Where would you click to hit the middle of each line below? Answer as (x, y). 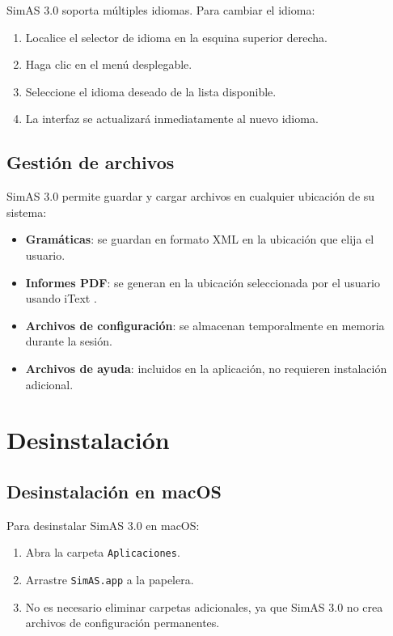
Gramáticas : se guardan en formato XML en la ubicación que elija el (200, 239)
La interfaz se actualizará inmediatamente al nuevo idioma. (172, 119)
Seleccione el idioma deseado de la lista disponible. (151, 91)
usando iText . (61, 298)
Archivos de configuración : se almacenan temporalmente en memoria (205, 325)
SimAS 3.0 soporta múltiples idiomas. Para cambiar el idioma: (161, 10)
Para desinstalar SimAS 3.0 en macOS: (103, 525)
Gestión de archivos (91, 162)
